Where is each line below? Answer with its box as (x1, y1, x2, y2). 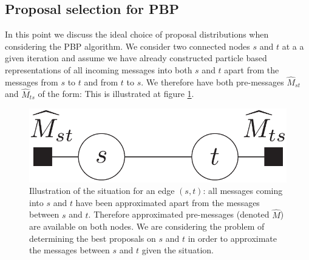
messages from (5, 75, 58, 88)
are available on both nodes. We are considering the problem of (29, 220, 265, 233)
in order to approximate (188, 232, 277, 244)
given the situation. (141, 244, 214, 256)
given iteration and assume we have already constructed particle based (5, 52, 267, 64)
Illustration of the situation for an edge (29, 184, 175, 197)
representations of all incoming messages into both (5, 63, 192, 76)
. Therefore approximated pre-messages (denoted (88, 208, 270, 221)
